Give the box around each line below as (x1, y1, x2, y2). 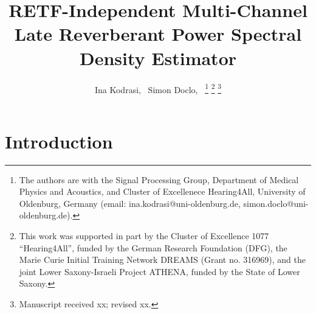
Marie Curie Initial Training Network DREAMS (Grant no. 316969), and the (19, 253, 306, 266)
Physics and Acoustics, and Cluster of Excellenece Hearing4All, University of (19, 185, 306, 198)
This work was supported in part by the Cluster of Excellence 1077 (19, 229, 269, 242)
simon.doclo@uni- (243, 197, 309, 209)
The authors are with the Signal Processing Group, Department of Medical (19, 173, 299, 186)
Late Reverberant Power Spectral (14, 21, 302, 46)
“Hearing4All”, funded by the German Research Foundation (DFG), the (19, 241, 287, 254)
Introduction (5, 128, 113, 153)
